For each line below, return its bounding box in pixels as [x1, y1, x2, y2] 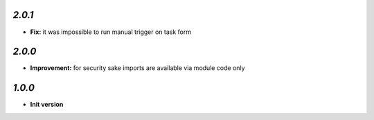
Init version [30, 101, 64, 109]
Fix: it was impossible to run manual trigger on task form [30, 28, 192, 36]
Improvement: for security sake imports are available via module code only [30, 64, 245, 72]
